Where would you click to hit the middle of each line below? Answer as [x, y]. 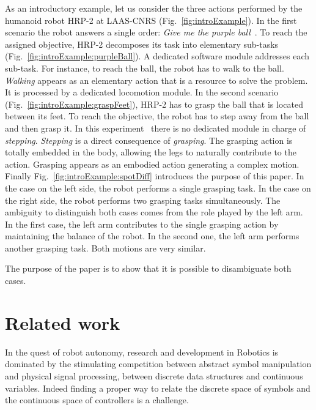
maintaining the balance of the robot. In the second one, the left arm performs [152, 236]
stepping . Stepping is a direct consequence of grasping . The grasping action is [149, 140]
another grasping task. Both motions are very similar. [105, 248]
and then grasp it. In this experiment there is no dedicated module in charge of [156, 128]
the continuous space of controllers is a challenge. [97, 400]
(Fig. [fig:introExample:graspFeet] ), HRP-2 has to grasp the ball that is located [154, 104]
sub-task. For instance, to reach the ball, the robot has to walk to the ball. [145, 68]
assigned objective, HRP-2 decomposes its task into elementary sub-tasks [142, 44]
